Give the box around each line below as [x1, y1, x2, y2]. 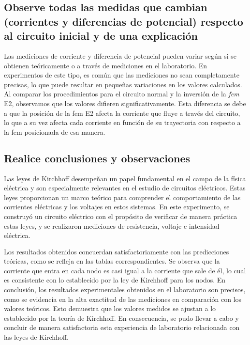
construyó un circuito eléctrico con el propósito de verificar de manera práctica [4, 211, 237, 221]
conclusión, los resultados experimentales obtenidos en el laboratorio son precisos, [4, 284, 246, 295]
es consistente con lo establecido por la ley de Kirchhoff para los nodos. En [4, 275, 226, 285]
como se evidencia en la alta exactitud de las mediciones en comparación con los [4, 294, 242, 304]
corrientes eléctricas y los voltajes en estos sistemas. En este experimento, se [4, 202, 230, 212]
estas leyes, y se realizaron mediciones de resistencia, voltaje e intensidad [4, 220, 220, 231]
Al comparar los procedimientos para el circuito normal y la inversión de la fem [4, 89, 239, 99]
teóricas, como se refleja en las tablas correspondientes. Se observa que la [4, 256, 220, 266]
